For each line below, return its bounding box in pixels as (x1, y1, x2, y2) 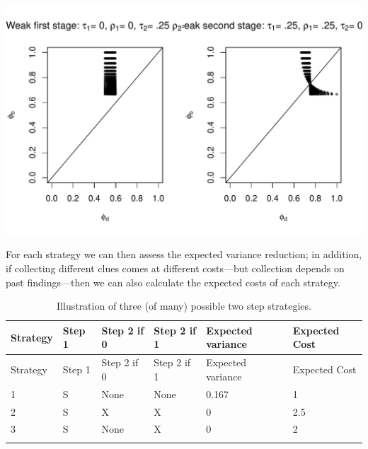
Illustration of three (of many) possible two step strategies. (57, 298, 311, 313)
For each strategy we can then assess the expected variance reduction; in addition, (6, 247, 362, 262)
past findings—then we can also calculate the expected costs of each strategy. (6, 274, 340, 289)
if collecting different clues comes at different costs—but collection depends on (6, 261, 345, 276)
